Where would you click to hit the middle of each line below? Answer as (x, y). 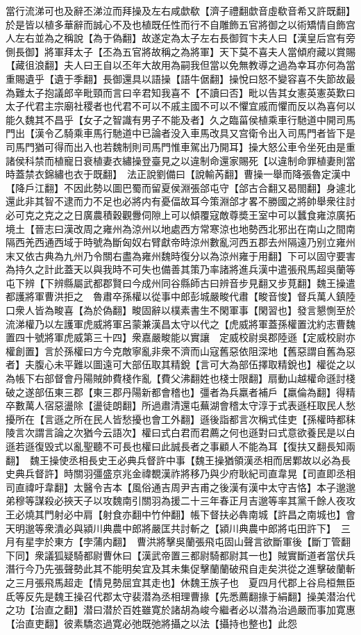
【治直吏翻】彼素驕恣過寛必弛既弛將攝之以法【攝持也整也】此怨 (151, 623)
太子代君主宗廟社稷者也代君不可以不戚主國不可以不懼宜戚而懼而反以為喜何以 (180, 106)
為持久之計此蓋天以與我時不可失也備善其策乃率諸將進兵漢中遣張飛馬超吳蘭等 (180, 269)
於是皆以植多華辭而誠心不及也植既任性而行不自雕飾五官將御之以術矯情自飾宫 (180, 24)
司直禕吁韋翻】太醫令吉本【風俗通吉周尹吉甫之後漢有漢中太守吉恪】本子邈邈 (180, 487)
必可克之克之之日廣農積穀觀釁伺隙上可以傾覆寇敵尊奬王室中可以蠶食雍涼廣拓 (180, 214)
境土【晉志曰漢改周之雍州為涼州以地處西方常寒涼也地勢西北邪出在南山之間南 (180, 228)
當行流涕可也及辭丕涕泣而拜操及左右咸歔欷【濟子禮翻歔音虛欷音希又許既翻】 (180, 10)
